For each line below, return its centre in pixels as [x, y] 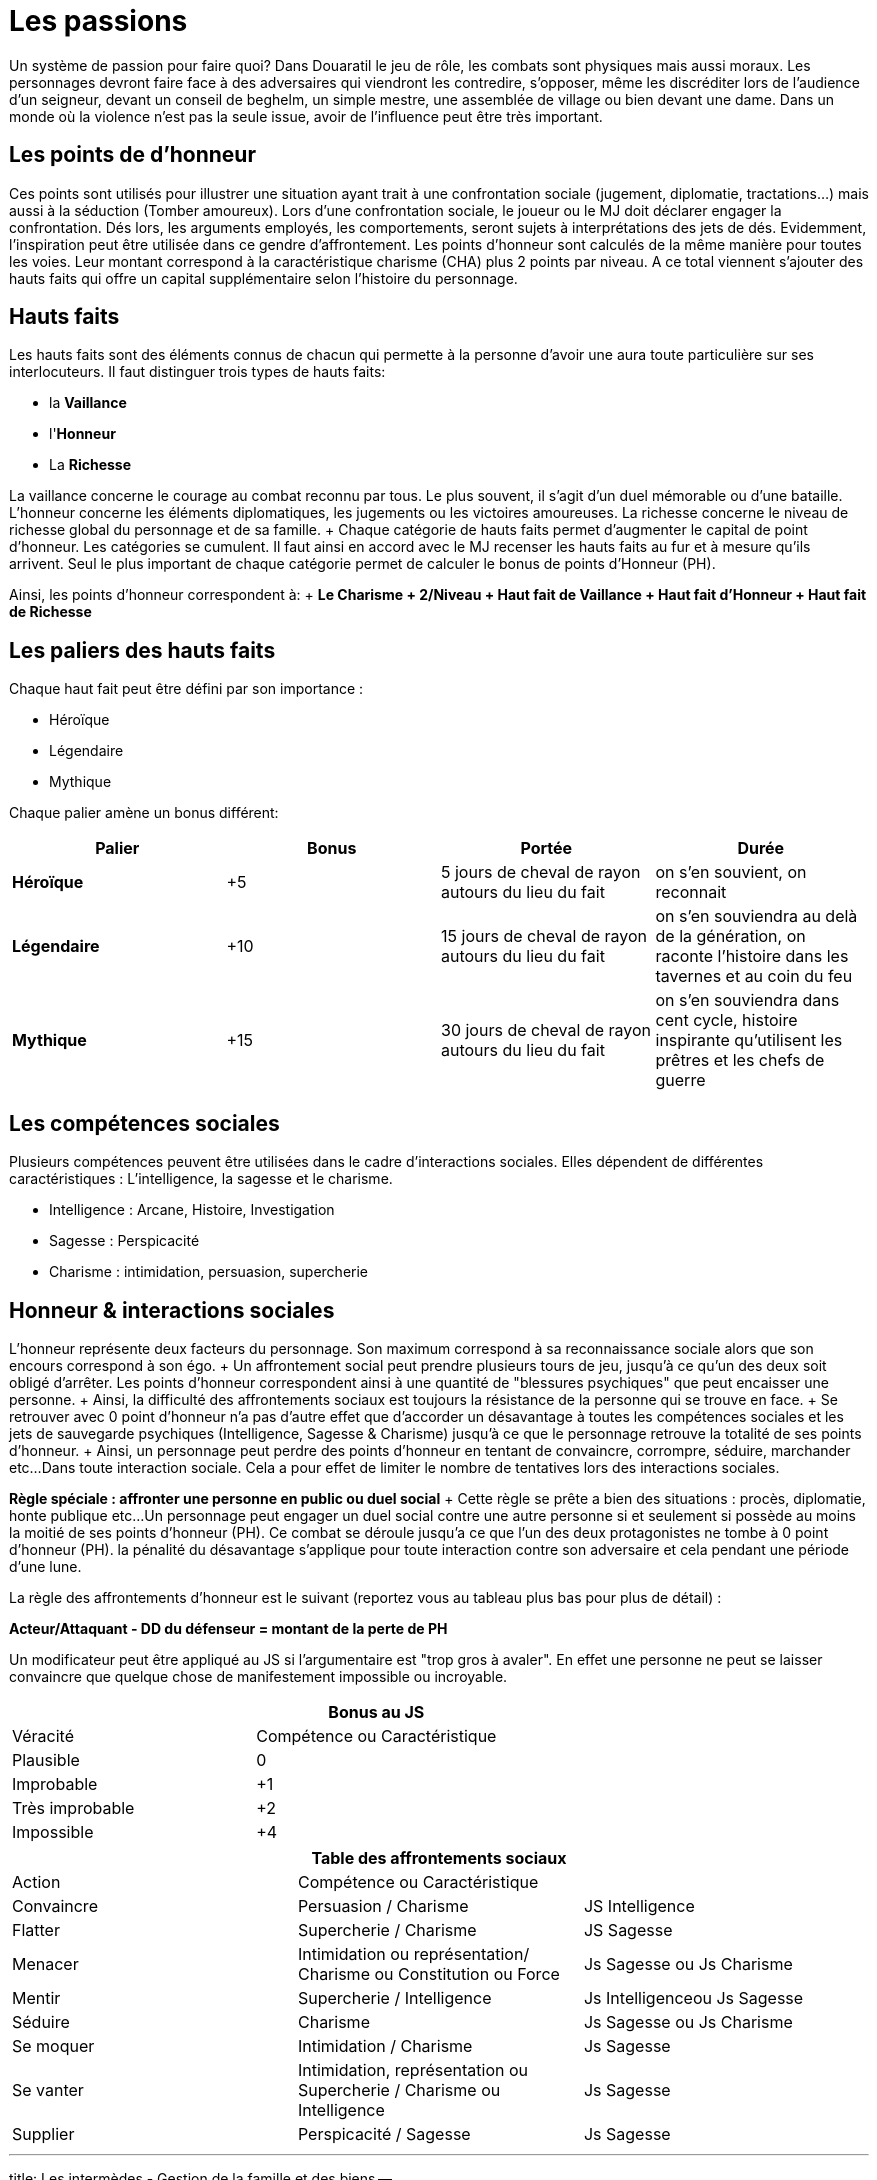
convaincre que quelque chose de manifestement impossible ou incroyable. [258, 1676]
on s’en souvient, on [731, 872]
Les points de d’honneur [132, 155]
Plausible [46, 1759]
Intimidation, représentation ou [412, 2069]
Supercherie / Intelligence [394, 1997]
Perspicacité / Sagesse [384, 2133]
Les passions [98, 21]
